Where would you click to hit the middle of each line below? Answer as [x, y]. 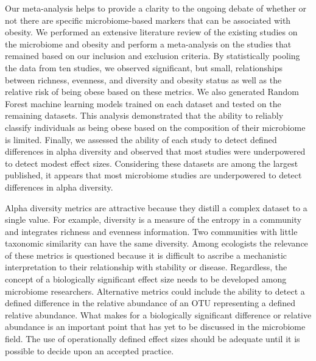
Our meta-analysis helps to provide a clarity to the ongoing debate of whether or [156, 8]
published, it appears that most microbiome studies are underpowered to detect [153, 175]
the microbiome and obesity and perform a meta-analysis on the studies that [148, 44]
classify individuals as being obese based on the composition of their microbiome [155, 127]
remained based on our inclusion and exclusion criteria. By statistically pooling [153, 56]
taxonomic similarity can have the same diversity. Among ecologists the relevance [156, 243]
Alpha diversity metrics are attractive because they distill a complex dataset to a [156, 207]
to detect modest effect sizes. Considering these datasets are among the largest [152, 163]
